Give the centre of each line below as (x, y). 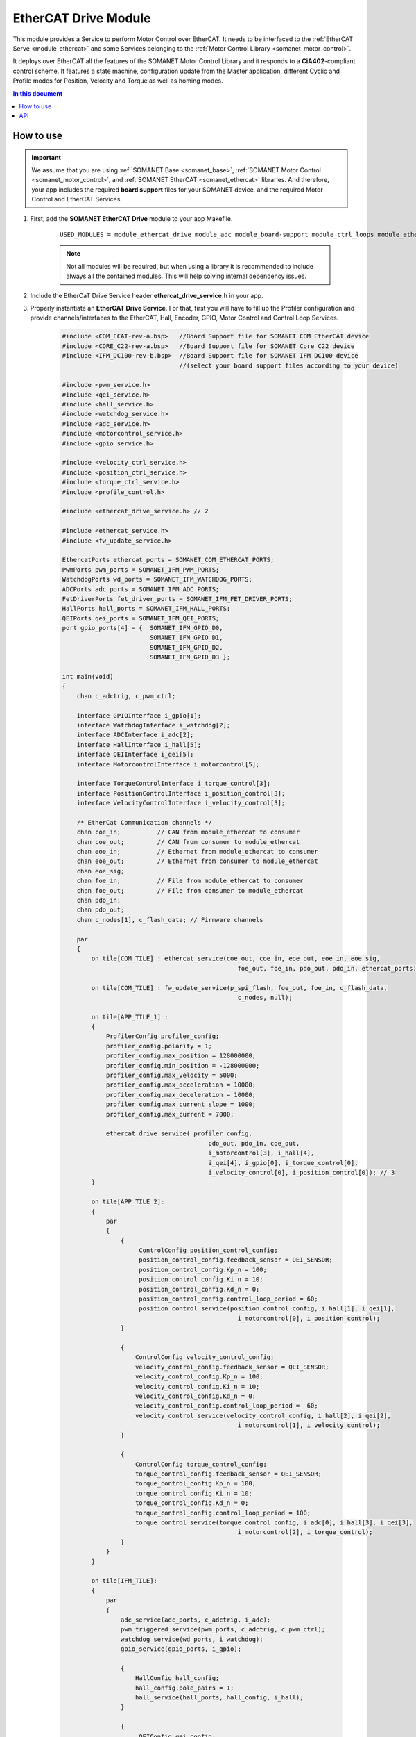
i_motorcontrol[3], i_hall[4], (261, 1153)
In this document (38, 93)
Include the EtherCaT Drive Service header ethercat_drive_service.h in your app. (147, 295)
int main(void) (88, 677)
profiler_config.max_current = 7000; (170, 1114)
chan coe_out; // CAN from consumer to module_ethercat (188, 842)
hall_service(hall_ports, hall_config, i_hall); (219, 1698)
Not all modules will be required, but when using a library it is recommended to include (190, 266)
